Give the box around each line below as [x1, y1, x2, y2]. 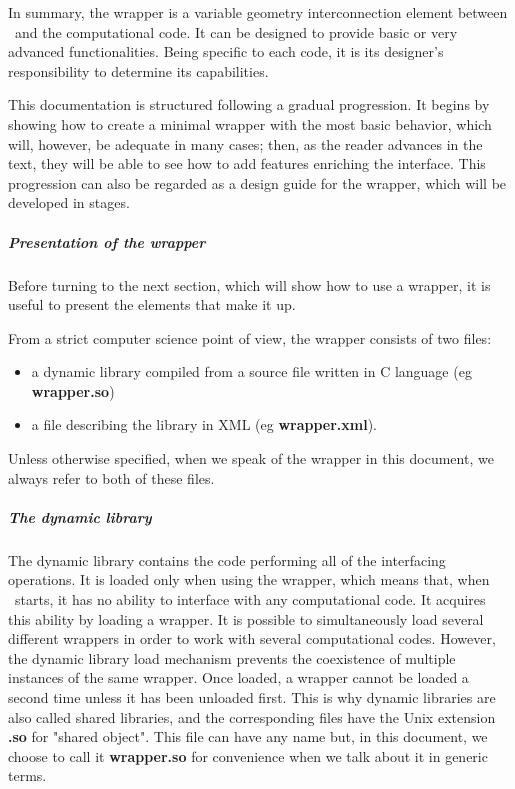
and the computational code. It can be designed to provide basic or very [14, 21, 458, 42]
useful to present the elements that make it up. [8, 294, 296, 315]
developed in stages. [8, 192, 130, 213]
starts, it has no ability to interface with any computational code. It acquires [14, 589, 486, 609]
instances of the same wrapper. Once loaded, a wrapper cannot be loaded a [8, 667, 469, 688]
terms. [8, 765, 47, 786]
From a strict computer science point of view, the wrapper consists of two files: [8, 327, 492, 348]
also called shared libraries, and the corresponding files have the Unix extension [8, 706, 496, 727]
